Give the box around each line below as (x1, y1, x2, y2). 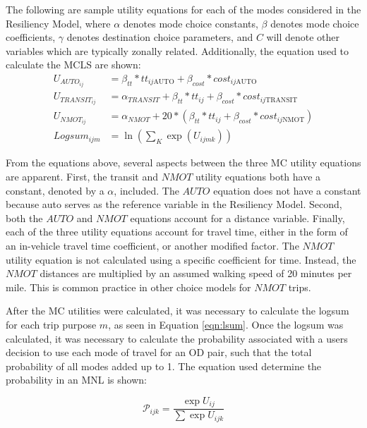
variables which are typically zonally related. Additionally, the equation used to (6, 43, 349, 58)
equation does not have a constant (213, 183, 361, 197)
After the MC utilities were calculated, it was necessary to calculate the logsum (6, 303, 349, 318)
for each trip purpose (6, 317, 97, 331)
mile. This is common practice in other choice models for (6, 279, 251, 294)
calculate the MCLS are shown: (6, 57, 141, 72)
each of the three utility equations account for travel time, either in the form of (6, 224, 348, 239)
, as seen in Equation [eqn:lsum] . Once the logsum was (108, 317, 344, 331)
